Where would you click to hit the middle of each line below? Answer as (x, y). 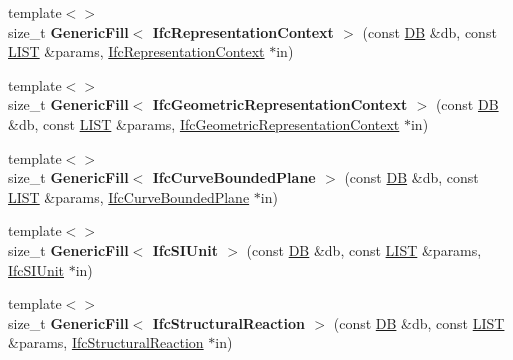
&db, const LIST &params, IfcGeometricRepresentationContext (204, 123)
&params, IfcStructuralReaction (106, 342)
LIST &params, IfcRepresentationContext (136, 51)
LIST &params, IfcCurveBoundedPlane (129, 196)
